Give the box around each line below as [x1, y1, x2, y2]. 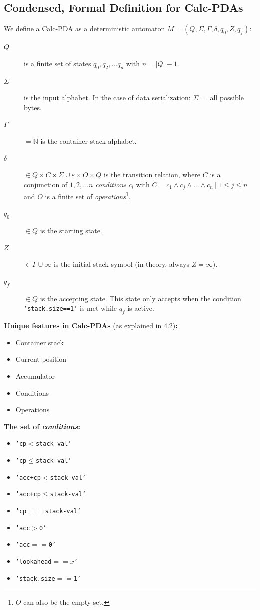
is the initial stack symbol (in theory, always [53, 259, 189, 269]
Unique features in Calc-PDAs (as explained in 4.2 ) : [4, 320, 178, 331]
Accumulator [15, 371, 55, 381]
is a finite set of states [24, 58, 91, 68]
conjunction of [24, 179, 68, 189]
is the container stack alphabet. [40, 135, 137, 146]
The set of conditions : [4, 421, 80, 431]
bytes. [24, 102, 42, 112]
